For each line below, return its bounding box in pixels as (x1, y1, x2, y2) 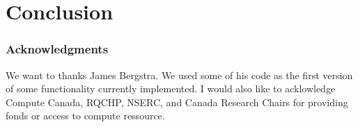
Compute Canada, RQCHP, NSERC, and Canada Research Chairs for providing (6, 94, 348, 109)
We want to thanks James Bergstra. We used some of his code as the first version (6, 67, 353, 82)
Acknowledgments (6, 40, 109, 58)
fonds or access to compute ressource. (6, 108, 165, 123)
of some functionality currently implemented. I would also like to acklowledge (6, 81, 336, 96)
